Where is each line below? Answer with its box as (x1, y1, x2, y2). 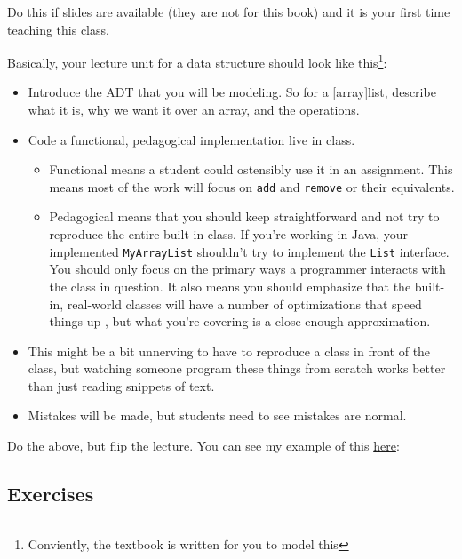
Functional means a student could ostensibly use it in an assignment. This (49, 160, 453, 179)
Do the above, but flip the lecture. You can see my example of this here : (7, 436, 400, 455)
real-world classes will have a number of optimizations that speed (67, 294, 422, 313)
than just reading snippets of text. (28, 376, 215, 395)
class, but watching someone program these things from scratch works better (28, 359, 446, 378)
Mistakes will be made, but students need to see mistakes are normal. (28, 406, 407, 425)
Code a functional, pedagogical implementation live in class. (28, 130, 355, 148)
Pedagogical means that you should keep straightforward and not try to (49, 207, 440, 226)
